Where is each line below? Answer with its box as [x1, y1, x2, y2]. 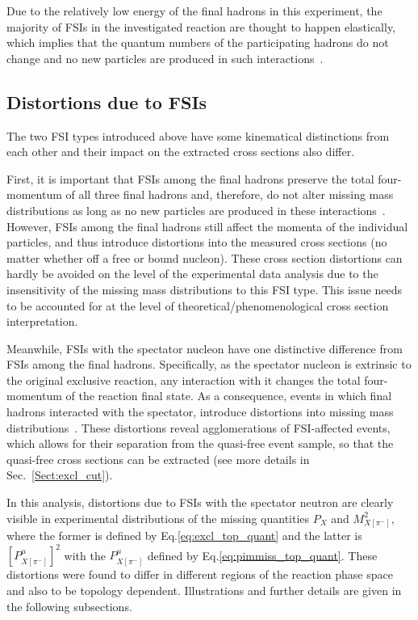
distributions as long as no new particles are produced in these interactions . [6, 201, 386, 218]
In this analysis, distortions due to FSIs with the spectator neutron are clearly [6, 494, 394, 511]
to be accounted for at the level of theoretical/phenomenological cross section [6, 297, 389, 314]
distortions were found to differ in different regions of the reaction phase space [6, 566, 393, 583]
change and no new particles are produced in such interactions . [6, 49, 324, 66]
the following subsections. [6, 597, 132, 614]
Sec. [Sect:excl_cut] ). [6, 466, 113, 483]
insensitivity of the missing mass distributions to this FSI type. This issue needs [6, 280, 403, 297]
